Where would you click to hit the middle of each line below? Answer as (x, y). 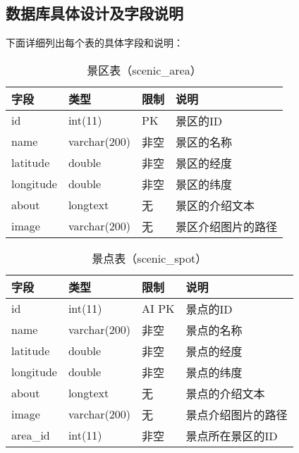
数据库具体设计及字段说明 (94, 13)
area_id (31, 435)
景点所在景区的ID (232, 435)
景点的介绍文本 (225, 393)
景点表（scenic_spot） (149, 258)
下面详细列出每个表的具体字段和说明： (94, 43)
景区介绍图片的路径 (227, 226)
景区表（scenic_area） (144, 70)
